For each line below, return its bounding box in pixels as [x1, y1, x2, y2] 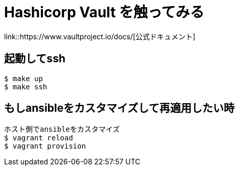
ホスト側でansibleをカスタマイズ [4, 125, 120, 134]
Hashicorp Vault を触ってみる [4, 4, 204, 21]
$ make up [4, 74, 43, 83]
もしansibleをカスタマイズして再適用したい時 [4, 102, 234, 115]
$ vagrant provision [4, 142, 86, 151]
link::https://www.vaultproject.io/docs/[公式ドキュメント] [4, 32, 196, 41]
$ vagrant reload [4, 134, 73, 142]
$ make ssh [4, 82, 47, 91]
